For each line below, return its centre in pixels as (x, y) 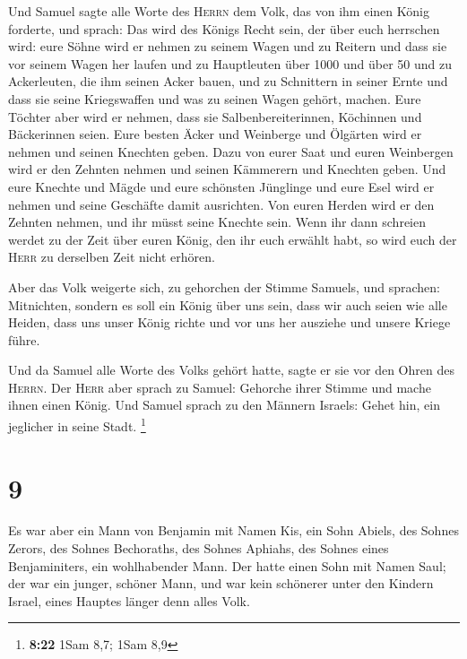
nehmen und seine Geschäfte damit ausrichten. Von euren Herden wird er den (221, 204)
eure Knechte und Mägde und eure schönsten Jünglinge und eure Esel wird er (221, 186)
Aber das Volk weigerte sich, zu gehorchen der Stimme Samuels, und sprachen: (224, 286)
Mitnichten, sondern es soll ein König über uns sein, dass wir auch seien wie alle (228, 304)
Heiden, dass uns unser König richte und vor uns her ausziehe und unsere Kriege (229, 322)
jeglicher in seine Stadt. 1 (77, 425)
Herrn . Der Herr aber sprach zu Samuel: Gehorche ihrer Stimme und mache (220, 387)
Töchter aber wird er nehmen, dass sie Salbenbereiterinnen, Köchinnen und (215, 116)
